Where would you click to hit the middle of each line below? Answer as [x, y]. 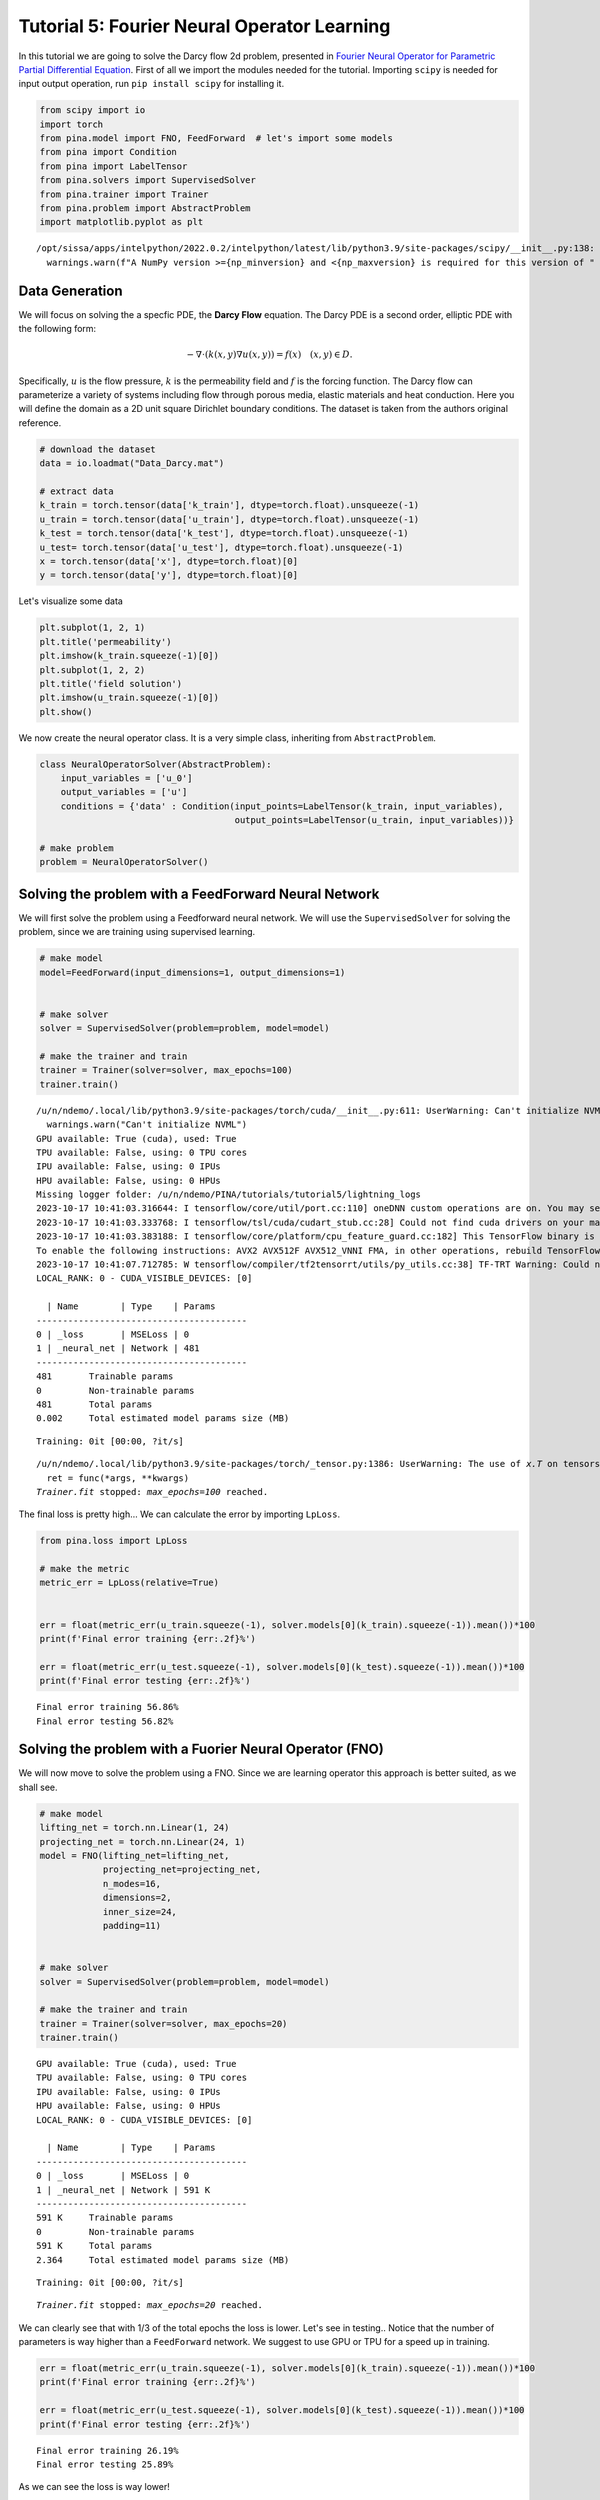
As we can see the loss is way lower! [94, 2487]
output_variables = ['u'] [124, 792]
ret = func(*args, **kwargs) [118, 1478]
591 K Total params [94, 2246]
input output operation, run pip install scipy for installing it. [151, 84]
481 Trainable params [105, 1376]
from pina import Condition [108, 152]
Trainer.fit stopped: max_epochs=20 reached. [150, 2305]
